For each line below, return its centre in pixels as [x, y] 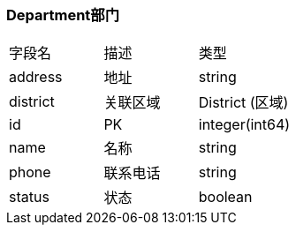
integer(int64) [244, 125]
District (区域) [243, 103]
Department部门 [63, 15]
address [36, 77]
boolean [225, 197]
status [29, 197]
